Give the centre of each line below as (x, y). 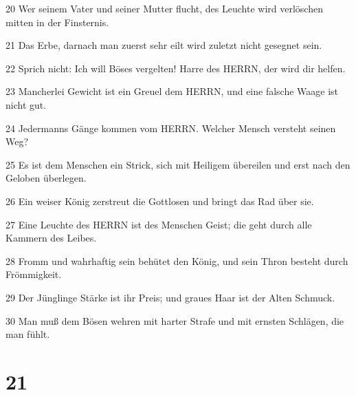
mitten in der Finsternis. (57, 22)
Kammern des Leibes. (51, 238)
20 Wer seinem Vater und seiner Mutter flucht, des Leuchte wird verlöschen (164, 8)
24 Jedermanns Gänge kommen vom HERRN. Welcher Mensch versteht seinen (171, 128)
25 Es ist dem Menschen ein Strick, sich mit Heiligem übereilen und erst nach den (178, 164)
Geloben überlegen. (46, 178)
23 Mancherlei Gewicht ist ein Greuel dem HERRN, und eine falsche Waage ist (172, 91)
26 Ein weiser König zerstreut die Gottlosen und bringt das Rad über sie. (160, 201)
